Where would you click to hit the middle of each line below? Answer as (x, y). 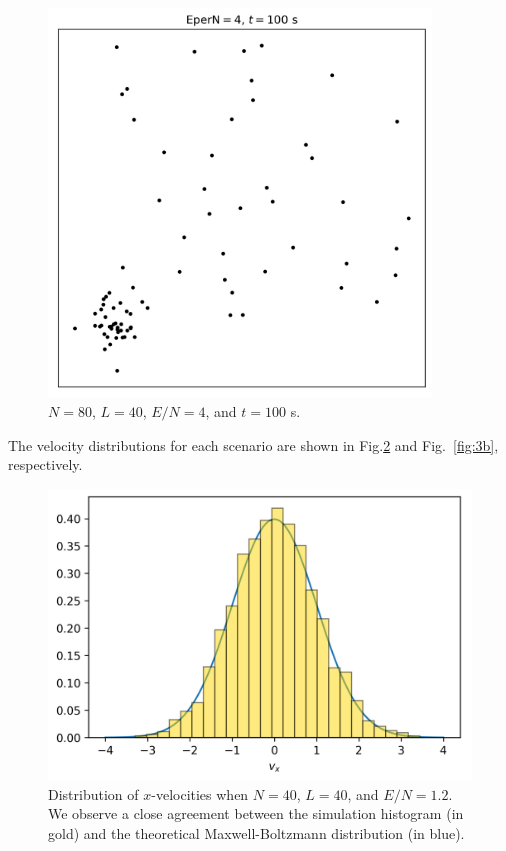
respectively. (45, 464)
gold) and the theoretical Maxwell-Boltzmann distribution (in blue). (256, 832)
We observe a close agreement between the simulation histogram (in (256, 813)
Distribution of (93, 793)
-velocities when (200, 793)
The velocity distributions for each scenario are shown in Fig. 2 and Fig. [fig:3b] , (253, 444)
